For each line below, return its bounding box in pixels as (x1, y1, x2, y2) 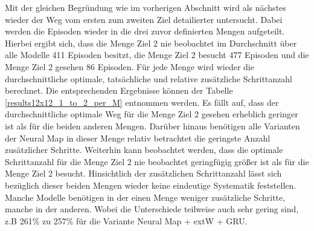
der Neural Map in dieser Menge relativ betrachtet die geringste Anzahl (5, 131, 271, 144)
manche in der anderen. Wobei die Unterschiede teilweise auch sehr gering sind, (5, 203, 299, 215)
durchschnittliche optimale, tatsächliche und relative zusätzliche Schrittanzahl (5, 72, 292, 85)
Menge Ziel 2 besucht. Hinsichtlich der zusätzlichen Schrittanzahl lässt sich (5, 167, 282, 180)
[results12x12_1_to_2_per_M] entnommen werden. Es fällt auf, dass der (5, 96, 279, 108)
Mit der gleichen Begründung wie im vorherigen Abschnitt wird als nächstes (5, 1, 286, 13)
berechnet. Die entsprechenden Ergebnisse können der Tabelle (5, 84, 233, 97)
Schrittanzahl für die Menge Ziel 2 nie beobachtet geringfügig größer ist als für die (5, 155, 309, 168)
